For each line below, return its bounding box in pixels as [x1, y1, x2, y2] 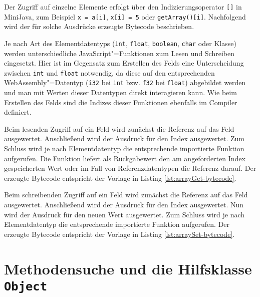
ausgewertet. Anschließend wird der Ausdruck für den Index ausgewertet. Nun [4, 199, 244, 209]
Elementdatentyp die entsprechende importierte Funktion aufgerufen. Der [4, 219, 230, 229]
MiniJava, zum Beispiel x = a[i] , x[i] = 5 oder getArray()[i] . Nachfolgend [4, 11, 246, 22]
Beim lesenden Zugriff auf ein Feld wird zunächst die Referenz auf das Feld [4, 123, 234, 134]
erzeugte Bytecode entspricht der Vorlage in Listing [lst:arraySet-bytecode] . [4, 228, 235, 239]
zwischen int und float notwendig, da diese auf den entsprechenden [4, 67, 215, 78]
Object [4, 279, 47, 293]
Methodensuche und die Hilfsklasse [4, 258, 252, 278]
